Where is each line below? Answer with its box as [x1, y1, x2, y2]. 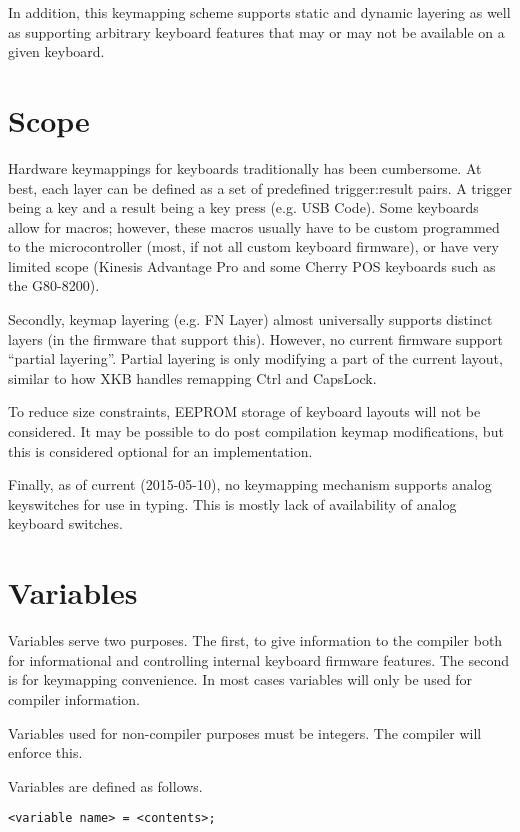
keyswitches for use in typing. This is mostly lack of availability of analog [8, 493, 457, 514]
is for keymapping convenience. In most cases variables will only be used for [8, 669, 473, 690]
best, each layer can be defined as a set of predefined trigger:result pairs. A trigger [8, 177, 512, 198]
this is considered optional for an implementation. [8, 440, 313, 461]
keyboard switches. [8, 513, 123, 534]
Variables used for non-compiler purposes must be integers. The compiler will [8, 722, 482, 743]
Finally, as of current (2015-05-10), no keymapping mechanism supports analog [8, 474, 492, 495]
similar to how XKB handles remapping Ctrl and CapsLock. [8, 367, 377, 388]
